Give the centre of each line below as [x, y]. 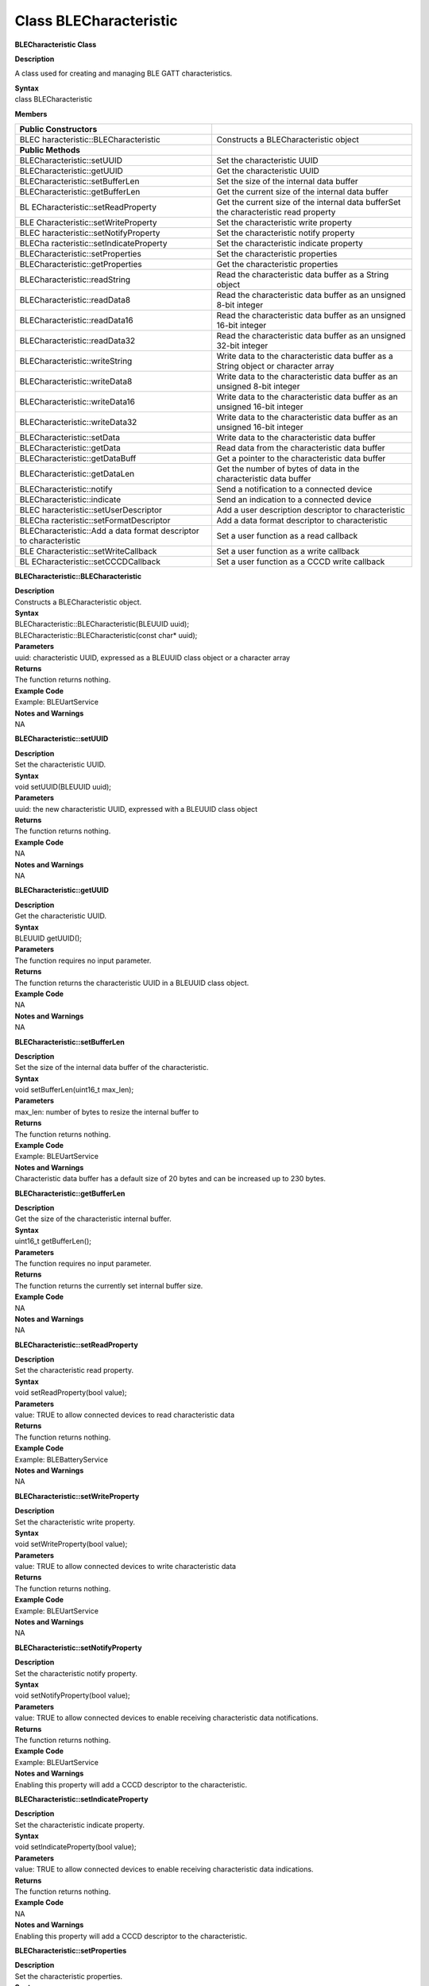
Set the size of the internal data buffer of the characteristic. [112, 1068]
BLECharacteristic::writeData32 [78, 422]
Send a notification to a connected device [294, 489]
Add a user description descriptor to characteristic [311, 510]
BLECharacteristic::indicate [70, 499]
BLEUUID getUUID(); [48, 938]
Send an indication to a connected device [294, 499]
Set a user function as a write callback [288, 551]
